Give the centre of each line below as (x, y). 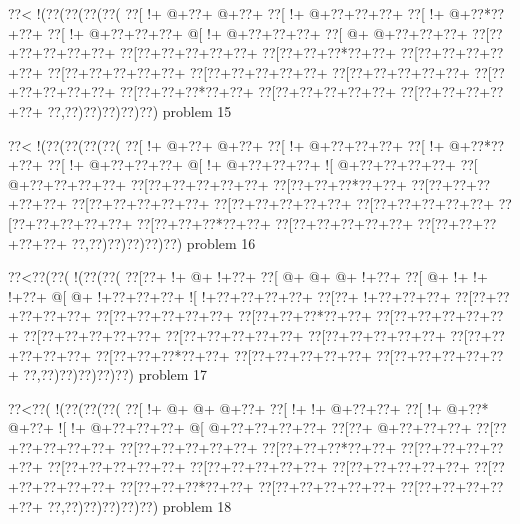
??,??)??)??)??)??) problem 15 (139, 110)
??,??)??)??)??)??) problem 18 (139, 505)
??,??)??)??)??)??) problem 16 (163, 242)
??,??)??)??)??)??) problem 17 (115, 374)
